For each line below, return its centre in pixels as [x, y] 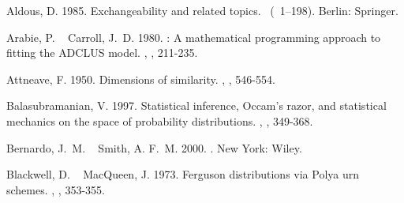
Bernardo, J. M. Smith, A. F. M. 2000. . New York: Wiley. [154, 147]
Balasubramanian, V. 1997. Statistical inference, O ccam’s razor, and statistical [196, 105]
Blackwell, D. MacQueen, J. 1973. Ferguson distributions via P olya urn [183, 174]
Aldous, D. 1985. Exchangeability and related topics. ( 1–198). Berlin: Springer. [202, 10]
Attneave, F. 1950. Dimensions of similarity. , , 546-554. [141, 79]
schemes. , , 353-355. [56, 189]
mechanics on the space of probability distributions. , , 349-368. [160, 120]
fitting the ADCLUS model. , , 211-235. [102, 53]
